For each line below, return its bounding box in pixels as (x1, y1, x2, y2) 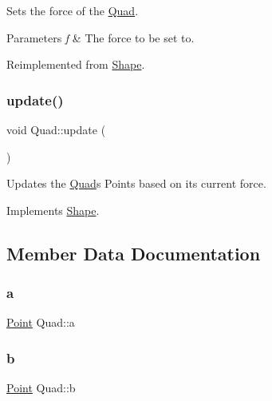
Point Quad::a (6, 314, 75, 331)
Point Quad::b (6, 379, 76, 396)
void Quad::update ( (6, 121, 106, 137)
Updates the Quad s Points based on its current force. (6, 175, 266, 192)
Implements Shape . (6, 201, 100, 218)
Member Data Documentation (6, 240, 261, 265)
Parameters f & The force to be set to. (6, 29, 195, 46)
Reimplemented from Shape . (6, 56, 145, 73)
